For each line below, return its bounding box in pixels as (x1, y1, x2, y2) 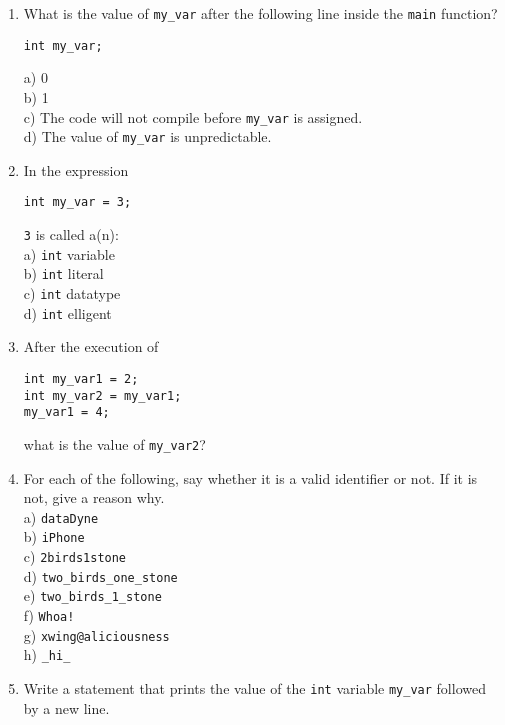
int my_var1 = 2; (23, 371, 139, 386)
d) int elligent (23, 302, 112, 323)
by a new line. (23, 697, 110, 718)
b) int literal (23, 263, 104, 284)
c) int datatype (23, 283, 121, 304)
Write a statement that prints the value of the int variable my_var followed (23, 678, 486, 698)
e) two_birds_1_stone (23, 585, 162, 606)
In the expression (23, 159, 129, 180)
